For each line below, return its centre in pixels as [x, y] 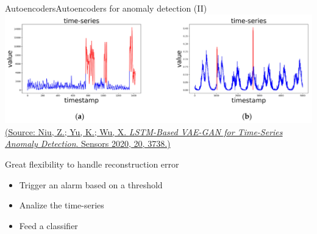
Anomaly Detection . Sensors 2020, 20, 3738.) [88, 144]
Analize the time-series [62, 205]
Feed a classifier [48, 225]
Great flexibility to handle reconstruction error [92, 164]
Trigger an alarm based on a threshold [91, 184]
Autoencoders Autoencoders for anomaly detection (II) [106, 8]
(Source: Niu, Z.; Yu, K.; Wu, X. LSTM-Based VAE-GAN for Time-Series [144, 131]
